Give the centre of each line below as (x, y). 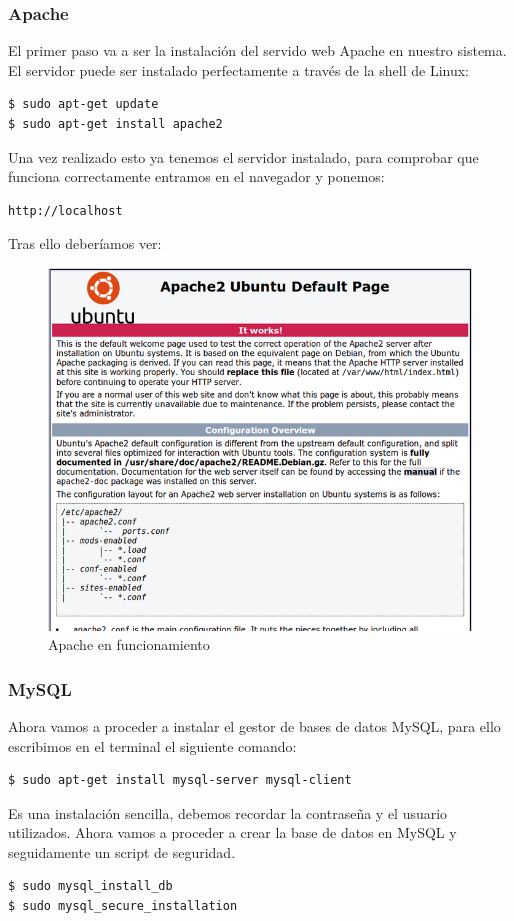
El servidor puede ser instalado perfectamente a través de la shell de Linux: (239, 69)
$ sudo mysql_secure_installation (123, 906)
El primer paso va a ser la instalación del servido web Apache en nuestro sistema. (257, 50)
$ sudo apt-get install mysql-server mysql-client (180, 780)
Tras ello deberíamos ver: (85, 243)
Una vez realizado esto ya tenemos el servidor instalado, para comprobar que (243, 156)
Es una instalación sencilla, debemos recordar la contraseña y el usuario (228, 812)
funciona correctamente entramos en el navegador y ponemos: (196, 176)
